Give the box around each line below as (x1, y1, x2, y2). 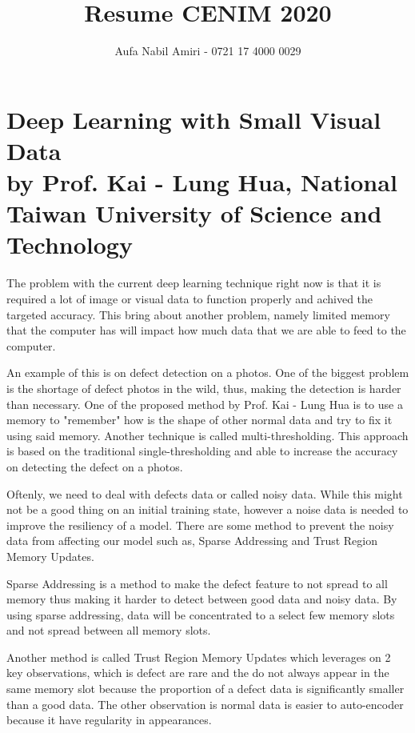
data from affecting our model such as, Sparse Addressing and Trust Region (6, 532, 378, 549)
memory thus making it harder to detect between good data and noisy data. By (6, 591, 397, 607)
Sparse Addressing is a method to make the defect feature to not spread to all (6, 575, 388, 591)
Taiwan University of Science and (6, 197, 382, 230)
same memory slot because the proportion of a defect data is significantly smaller (6, 680, 405, 697)
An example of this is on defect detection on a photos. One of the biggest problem (6, 364, 409, 381)
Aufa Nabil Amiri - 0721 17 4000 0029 (114, 42, 301, 59)
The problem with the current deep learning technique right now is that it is (6, 274, 381, 291)
